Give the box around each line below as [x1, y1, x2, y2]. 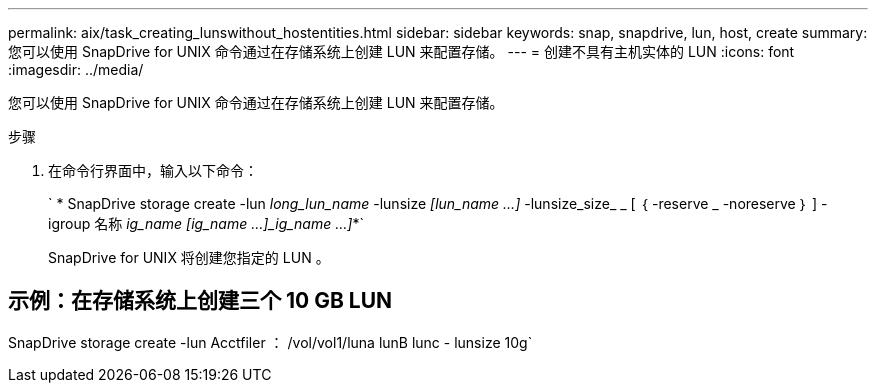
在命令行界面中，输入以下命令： [48, 162, 258, 179]
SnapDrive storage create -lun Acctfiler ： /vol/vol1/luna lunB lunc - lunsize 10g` [8, 333, 533, 351]
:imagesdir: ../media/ [8, 61, 144, 78]
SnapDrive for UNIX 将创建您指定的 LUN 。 [48, 249, 330, 266]
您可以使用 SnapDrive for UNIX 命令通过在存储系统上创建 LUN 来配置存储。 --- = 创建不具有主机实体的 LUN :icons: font [8, 43, 795, 60]
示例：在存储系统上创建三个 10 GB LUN [8, 288, 393, 314]
